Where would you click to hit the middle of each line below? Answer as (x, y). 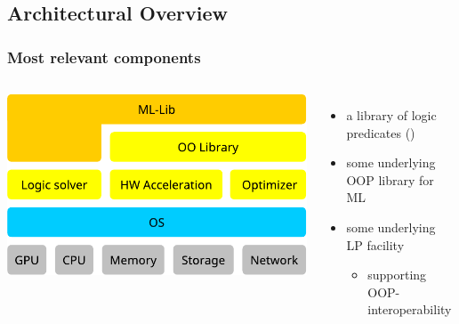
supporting (397, 275)
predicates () (381, 132)
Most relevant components (104, 57)
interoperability (410, 309)
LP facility (375, 244)
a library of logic (391, 115)
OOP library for (390, 179)
